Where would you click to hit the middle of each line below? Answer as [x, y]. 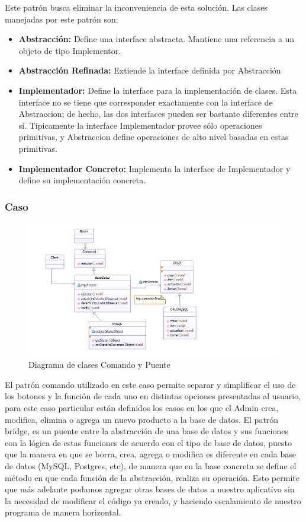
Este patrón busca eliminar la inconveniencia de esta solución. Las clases [136, 7]
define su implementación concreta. [82, 180]
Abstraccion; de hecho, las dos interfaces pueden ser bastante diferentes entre [158, 114]
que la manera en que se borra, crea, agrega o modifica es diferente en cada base [150, 454]
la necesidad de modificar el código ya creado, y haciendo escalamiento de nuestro [153, 500]
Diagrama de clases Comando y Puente [99, 365]
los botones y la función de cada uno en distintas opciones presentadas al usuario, [153, 396]
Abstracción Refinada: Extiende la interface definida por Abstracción [150, 70]
